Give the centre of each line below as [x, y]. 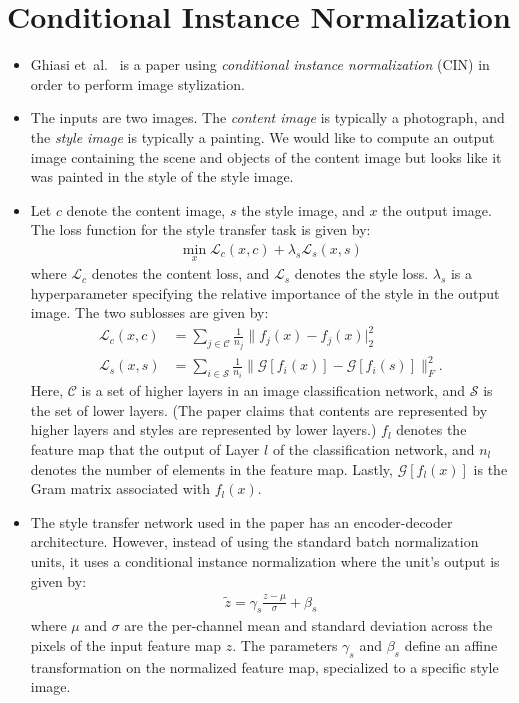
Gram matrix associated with [120, 488]
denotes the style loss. [361, 273]
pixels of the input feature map [126, 644]
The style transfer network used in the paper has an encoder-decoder [241, 521]
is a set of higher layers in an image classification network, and [273, 390]
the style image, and [303, 209]
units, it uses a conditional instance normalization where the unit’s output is [265, 560]
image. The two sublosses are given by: [149, 312]
